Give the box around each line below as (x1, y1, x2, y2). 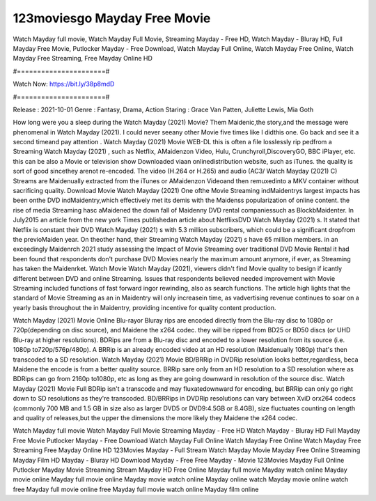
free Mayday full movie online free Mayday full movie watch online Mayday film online (13, 485, 259, 493)
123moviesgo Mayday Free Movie (13, 10, 211, 26)
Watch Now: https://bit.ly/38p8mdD (13, 80, 115, 88)
